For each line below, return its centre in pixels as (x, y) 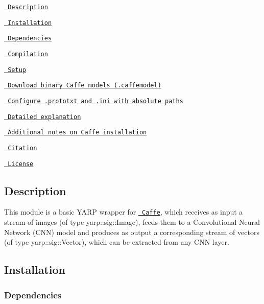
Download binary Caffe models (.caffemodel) (85, 86)
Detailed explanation (44, 117)
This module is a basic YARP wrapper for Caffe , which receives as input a (124, 212)
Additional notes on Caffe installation (77, 133)
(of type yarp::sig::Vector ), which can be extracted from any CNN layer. (117, 242)
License (21, 164)
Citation (22, 148)
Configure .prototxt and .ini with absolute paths (95, 101)
